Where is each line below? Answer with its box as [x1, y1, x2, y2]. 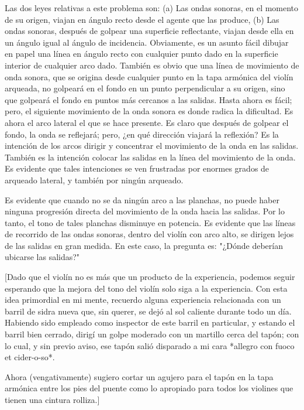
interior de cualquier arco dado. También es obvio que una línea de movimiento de [5, 59, 299, 71]
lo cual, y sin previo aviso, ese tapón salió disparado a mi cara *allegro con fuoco [5, 339, 295, 351]
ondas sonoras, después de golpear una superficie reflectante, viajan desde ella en [5, 25, 294, 37]
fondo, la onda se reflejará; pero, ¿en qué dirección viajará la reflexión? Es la [5, 128, 279, 140]
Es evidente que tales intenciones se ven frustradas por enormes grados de [5, 162, 270, 175]
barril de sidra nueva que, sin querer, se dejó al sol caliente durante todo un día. [5, 305, 292, 317]
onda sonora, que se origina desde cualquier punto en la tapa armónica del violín [5, 70, 293, 83]
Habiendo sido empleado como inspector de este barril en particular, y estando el [5, 316, 295, 329]
